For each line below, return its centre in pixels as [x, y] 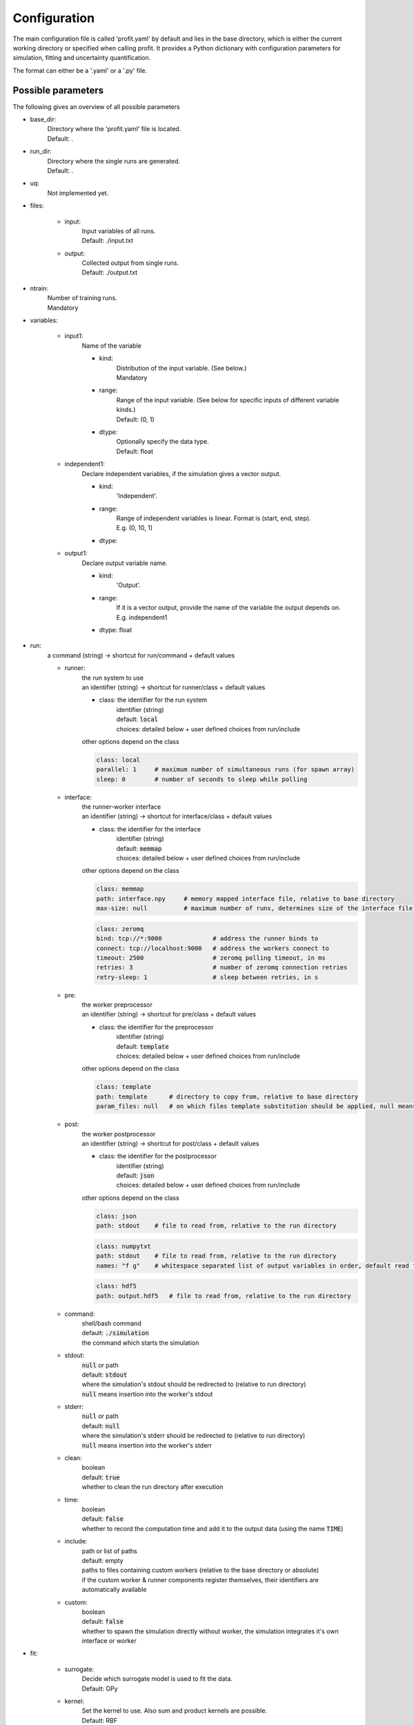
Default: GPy [100, 1688]
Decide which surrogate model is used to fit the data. [157, 1679]
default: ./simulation [116, 1333]
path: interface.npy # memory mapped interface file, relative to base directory [245, 898]
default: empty [102, 1560]
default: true [101, 1477]
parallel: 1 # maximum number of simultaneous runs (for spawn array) [226, 770]
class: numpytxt [124, 1246]
